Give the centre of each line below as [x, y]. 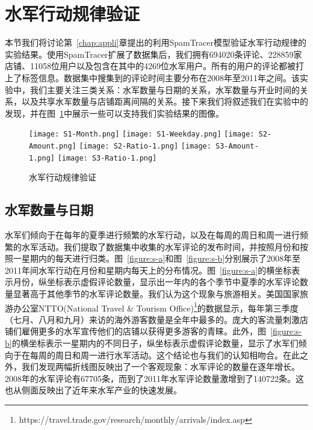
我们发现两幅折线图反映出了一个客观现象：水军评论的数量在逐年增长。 [160, 367]
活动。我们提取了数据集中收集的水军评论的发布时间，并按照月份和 [169, 246]
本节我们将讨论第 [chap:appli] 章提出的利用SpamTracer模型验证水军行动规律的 [156, 42]
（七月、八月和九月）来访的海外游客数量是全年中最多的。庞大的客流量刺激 [152, 319]
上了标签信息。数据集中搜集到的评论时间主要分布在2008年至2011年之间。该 [152, 77]
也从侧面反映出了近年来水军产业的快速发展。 [93, 390]
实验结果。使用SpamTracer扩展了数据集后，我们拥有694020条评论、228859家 [153, 54]
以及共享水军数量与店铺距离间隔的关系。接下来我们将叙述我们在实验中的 [165, 101]
